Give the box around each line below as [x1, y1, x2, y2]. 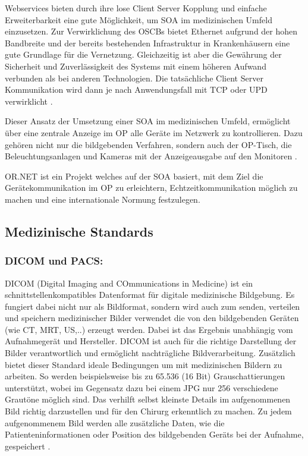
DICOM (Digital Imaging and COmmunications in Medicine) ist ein [5, 276, 253, 289]
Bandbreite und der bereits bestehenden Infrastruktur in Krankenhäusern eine [5, 36, 290, 49]
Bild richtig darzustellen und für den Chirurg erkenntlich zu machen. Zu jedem [5, 405, 292, 417]
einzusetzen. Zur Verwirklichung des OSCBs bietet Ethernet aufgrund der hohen [5, 25, 298, 37]
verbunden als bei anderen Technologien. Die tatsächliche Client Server [5, 71, 263, 84]
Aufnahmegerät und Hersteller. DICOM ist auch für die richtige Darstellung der [5, 335, 297, 347]
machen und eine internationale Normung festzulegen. [5, 193, 200, 205]
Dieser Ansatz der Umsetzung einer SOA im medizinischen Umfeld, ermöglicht [5, 115, 291, 127]
